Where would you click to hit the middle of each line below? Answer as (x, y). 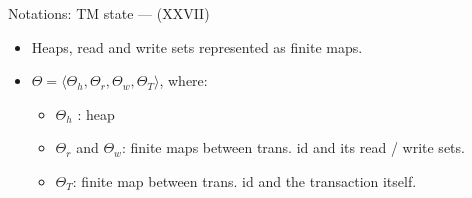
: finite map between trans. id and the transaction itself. (244, 180)
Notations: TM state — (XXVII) (109, 13)
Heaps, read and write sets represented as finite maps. (197, 46)
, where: (183, 80)
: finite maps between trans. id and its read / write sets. (293, 147)
